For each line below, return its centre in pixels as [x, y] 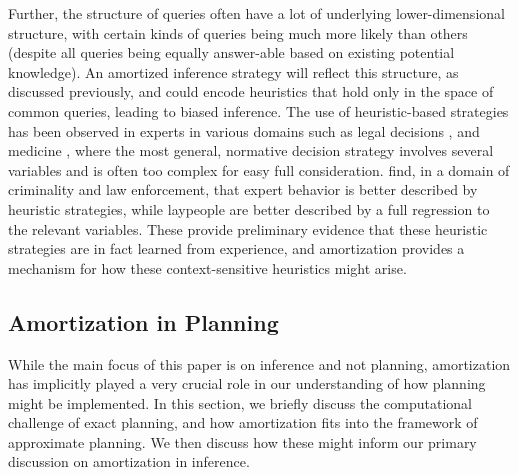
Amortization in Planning [143, 321]
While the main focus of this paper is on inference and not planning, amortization [259, 363]
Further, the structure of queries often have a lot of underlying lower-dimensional [256, 13]
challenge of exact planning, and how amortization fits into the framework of [243, 422]
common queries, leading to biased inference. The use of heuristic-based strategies [258, 110]
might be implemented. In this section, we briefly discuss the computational [240, 402]
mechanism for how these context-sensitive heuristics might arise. [207, 267]
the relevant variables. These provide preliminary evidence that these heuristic [248, 228]
